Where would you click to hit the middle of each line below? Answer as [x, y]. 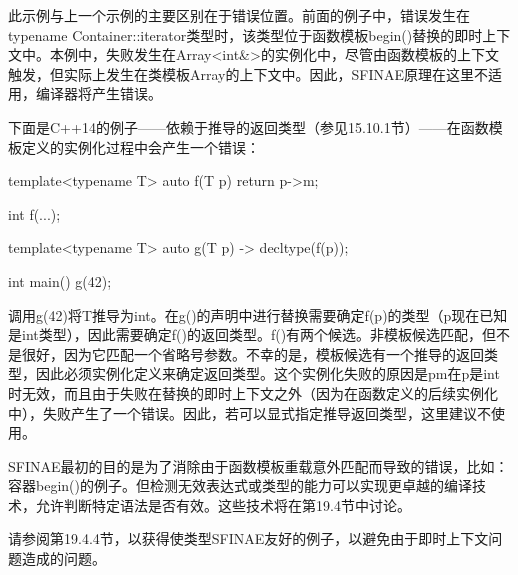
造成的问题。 [63, 558]
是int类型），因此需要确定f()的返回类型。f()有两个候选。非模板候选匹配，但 [252, 334]
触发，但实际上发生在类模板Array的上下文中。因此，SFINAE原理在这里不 [248, 73]
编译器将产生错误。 [98, 93]
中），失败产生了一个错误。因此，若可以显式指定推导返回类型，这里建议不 [249, 412]
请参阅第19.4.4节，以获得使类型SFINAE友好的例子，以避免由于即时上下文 [248, 538]
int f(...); [34, 213]
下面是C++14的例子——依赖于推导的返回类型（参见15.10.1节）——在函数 [248, 126]
